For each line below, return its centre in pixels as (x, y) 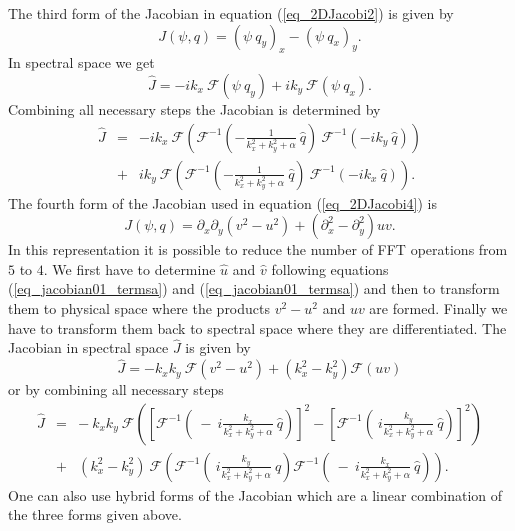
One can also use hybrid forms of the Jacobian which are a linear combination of (255, 494)
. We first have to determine (129, 268)
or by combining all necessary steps (116, 389)
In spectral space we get (81, 62)
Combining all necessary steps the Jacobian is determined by (194, 108)
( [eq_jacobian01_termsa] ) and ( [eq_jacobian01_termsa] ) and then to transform (254, 288)
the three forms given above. (95, 514)
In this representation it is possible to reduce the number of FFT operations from (258, 249)
